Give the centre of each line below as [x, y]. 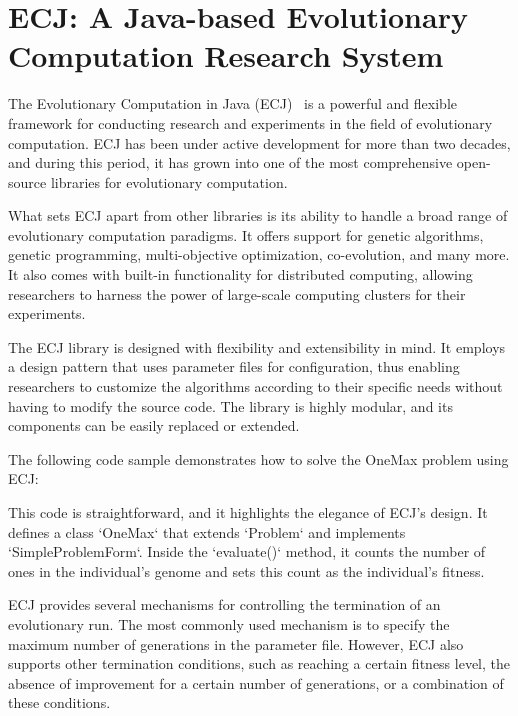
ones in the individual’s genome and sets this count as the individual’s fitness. [246, 570]
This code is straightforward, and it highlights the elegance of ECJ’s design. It [248, 512]
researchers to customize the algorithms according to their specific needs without [255, 386]
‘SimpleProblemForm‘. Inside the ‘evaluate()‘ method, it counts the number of [247, 551]
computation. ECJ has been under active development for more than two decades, [259, 142]
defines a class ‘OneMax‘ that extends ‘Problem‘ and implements [207, 531]
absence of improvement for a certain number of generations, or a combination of [256, 682]
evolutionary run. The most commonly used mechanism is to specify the [229, 623]
